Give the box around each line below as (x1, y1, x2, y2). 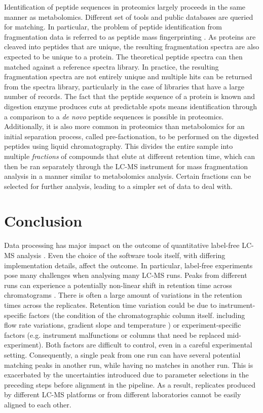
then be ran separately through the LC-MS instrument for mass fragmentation (4, 161, 248, 171)
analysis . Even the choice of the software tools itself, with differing (17, 250, 226, 260)
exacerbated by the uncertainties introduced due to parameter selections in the (4, 369, 249, 380)
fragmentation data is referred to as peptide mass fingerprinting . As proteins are (4, 31, 256, 42)
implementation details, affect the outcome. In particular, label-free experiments (4, 260, 253, 270)
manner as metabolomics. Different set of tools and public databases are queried (4, 11, 253, 22)
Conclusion (4, 210, 83, 231)
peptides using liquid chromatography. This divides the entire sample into (4, 141, 233, 151)
